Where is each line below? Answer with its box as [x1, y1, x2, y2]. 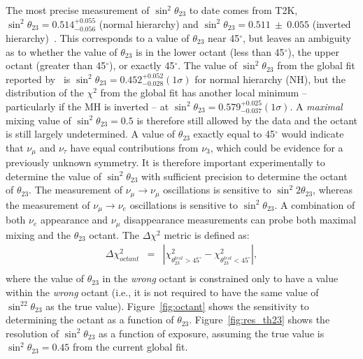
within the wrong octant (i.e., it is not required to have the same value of [6, 285, 319, 300]
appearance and [41, 212, 108, 227]
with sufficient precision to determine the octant [141, 168, 348, 183]
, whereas [313, 182, 353, 197]
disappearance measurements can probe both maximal [124, 212, 357, 227]
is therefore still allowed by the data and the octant [136, 112, 358, 127]
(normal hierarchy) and [99, 16, 199, 31]
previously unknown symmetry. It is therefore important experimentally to [6, 155, 325, 170]
